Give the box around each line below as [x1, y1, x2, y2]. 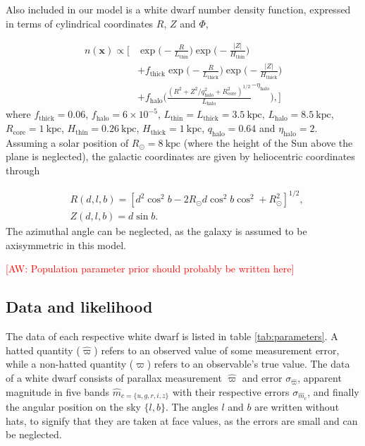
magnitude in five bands [6, 384, 110, 399]
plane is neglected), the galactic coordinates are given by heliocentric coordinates [6, 149, 355, 164]
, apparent [297, 370, 342, 385]
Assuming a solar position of [6, 135, 129, 150]
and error [242, 370, 283, 385]
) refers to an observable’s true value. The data [147, 356, 350, 371]
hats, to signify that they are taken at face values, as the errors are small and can [6, 413, 358, 428]
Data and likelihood [6, 296, 153, 318]
